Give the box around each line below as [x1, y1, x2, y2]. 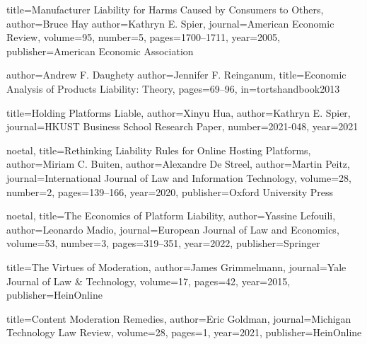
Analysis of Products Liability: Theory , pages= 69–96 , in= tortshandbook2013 [6, 81, 340, 96]
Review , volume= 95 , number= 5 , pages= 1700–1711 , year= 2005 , [6, 30, 280, 45]
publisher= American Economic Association [6, 43, 194, 58]
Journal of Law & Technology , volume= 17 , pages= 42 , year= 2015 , [6, 273, 291, 288]
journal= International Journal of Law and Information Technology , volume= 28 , [6, 170, 351, 185]
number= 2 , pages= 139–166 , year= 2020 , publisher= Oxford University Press [6, 184, 334, 199]
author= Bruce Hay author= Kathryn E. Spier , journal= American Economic [6, 16, 334, 30]
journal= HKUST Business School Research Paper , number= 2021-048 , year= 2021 [6, 119, 359, 134]
